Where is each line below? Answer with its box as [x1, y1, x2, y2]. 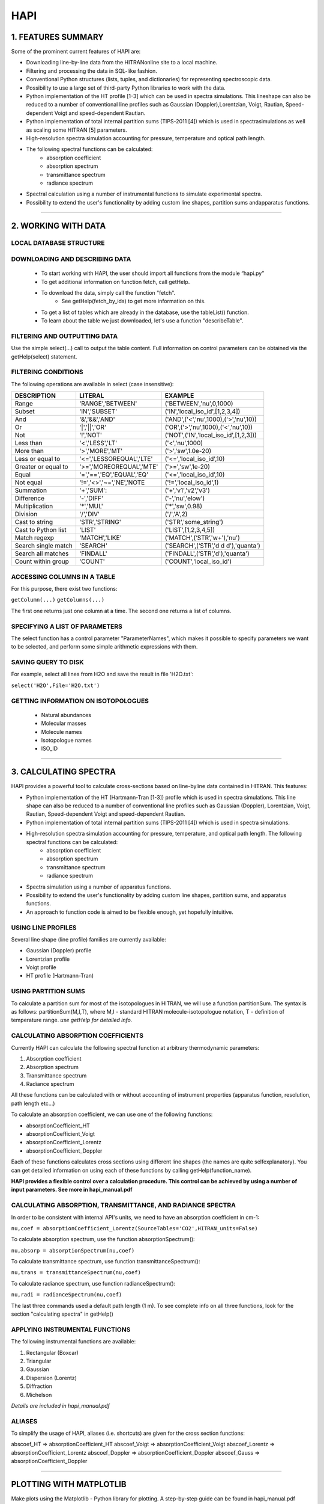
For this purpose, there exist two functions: [11, 585, 118, 592]
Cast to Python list [14, 526, 67, 534]
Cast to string [14, 518, 53, 526]
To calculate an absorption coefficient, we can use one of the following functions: [11, 1111, 213, 1118]
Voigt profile [26, 964, 56, 971]
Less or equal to [14, 455, 61, 463]
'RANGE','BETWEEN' [79, 399, 137, 408]
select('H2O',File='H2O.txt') [11, 682, 100, 689]
